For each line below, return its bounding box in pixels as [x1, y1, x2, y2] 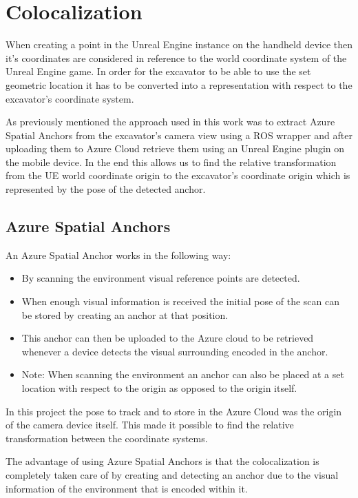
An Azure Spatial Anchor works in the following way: [6, 247, 231, 262]
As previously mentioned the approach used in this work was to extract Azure [6, 114, 335, 129]
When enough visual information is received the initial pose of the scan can [21, 294, 340, 309]
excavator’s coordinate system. [6, 91, 134, 105]
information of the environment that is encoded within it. [6, 481, 248, 495]
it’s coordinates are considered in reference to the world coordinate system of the [6, 50, 347, 65]
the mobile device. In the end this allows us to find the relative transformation [6, 154, 337, 169]
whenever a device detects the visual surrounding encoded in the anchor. [21, 344, 328, 358]
